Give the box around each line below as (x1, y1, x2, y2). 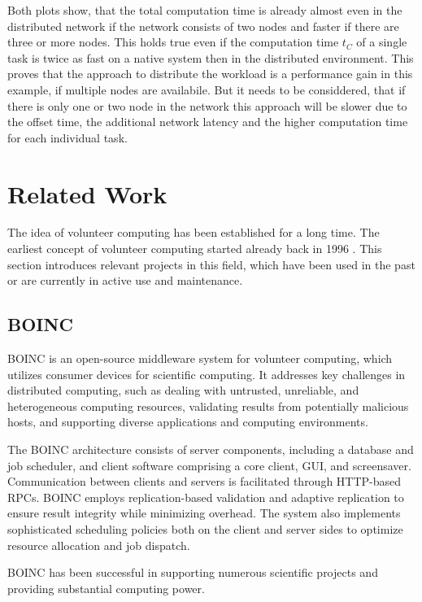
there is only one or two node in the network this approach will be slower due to (7, 97, 407, 114)
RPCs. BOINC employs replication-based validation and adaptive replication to (7, 488, 404, 505)
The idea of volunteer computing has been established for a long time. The (7, 224, 380, 241)
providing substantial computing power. (7, 579, 205, 596)
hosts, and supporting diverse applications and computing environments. (7, 413, 368, 430)
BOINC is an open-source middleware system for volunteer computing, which (7, 350, 393, 367)
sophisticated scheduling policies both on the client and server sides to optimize (7, 520, 403, 537)
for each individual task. (7, 129, 128, 146)
